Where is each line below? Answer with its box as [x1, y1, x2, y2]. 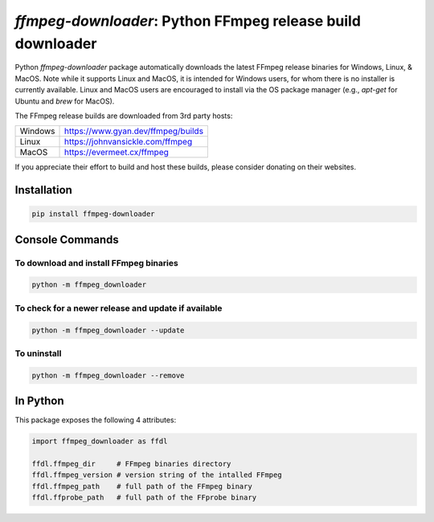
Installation [14, 183, 72, 197]
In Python [14, 394, 64, 408]
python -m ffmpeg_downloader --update [31, 325, 185, 335]
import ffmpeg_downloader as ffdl [31, 437, 168, 446]
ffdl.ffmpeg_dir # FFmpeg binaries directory [31, 459, 231, 468]
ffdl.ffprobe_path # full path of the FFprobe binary [31, 493, 257, 502]
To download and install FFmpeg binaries [14, 257, 178, 268]
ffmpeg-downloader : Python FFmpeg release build [14, 12, 362, 30]
